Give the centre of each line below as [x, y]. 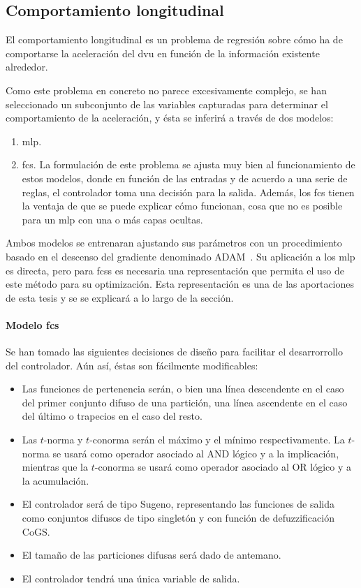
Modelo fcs [32, 324]
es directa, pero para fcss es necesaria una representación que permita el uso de [175, 270]
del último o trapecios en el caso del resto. [112, 416]
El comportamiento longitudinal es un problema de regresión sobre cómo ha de [174, 39]
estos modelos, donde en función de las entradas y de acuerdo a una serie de [185, 178]
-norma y [63, 440]
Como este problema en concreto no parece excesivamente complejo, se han [166, 90]
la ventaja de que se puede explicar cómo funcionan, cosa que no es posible [182, 206]
